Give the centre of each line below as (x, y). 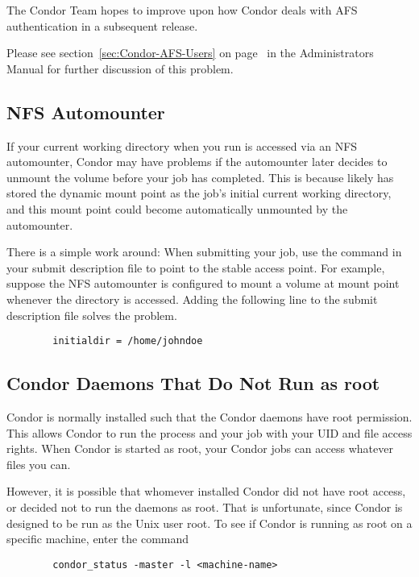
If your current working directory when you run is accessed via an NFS (182, 145)
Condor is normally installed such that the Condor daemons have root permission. (209, 416)
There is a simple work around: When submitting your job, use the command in (204, 252)
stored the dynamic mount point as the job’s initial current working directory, (199, 193)
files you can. (39, 464)
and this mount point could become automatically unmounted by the (177, 208)
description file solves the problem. (92, 315)
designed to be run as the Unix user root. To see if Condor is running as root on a (209, 523)
